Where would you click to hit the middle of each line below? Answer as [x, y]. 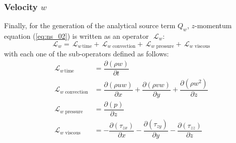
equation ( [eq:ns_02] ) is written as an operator [76, 36]
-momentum [213, 25]
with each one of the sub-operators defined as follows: [87, 54]
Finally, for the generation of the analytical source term [90, 25]
